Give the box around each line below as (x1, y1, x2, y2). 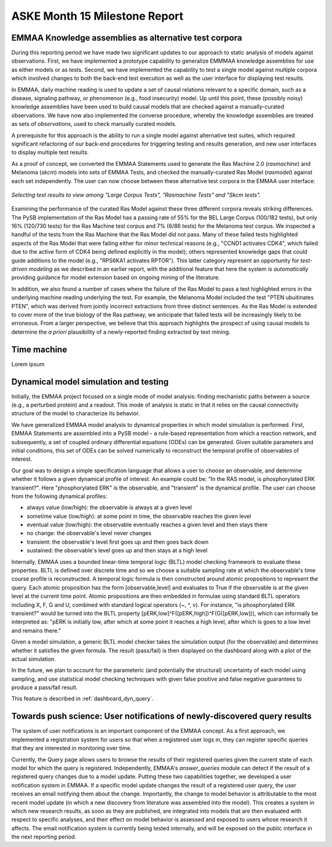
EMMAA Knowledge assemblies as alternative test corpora (11, 33, 242, 43)
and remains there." (11, 626, 61, 634)
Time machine (11, 344, 68, 354)
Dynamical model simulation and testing (11, 377, 169, 387)
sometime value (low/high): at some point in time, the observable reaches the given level (26, 512, 251, 520)
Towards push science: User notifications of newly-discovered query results (11, 711, 312, 722)
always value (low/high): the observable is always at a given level (26, 504, 192, 511)
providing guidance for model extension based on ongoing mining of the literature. (11, 274, 221, 281)
